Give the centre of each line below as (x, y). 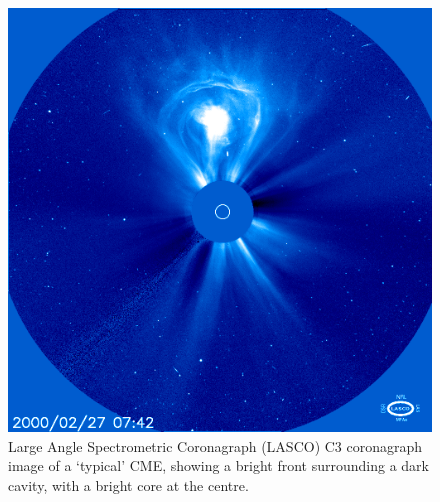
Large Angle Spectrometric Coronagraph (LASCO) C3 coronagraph (215, 445)
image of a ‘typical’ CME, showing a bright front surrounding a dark (218, 465)
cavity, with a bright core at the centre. (128, 484)
